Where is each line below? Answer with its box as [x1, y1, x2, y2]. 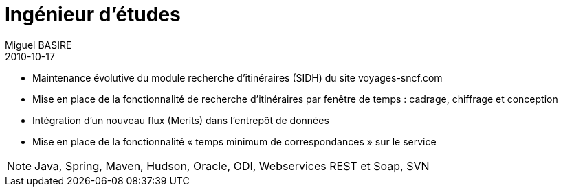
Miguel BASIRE [5, 38, 72, 51]
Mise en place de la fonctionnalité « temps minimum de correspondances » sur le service [32, 135, 437, 147]
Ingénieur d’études [5, 3, 181, 26]
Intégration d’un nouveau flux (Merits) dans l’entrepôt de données [32, 114, 329, 126]
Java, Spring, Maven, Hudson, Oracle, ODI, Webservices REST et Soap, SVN [34, 158, 430, 173]
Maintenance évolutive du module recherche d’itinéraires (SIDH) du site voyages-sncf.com [32, 71, 443, 84]
